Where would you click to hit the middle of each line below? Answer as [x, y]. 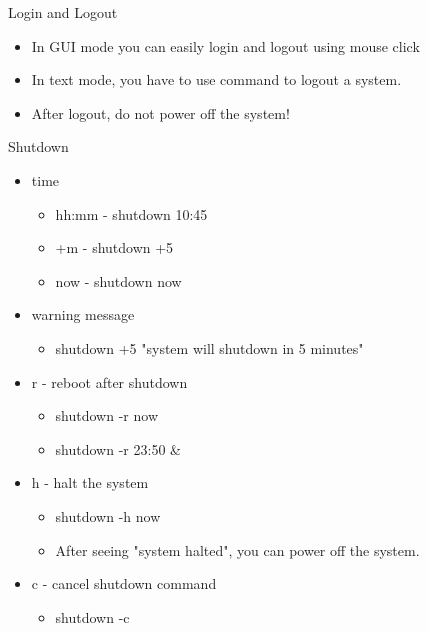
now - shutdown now [118, 280]
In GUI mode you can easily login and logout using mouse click [225, 45]
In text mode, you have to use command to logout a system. [216, 79]
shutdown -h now [108, 515]
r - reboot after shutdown [109, 381]
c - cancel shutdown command [124, 583]
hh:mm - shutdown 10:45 [131, 213]
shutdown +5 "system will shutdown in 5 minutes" [209, 347]
